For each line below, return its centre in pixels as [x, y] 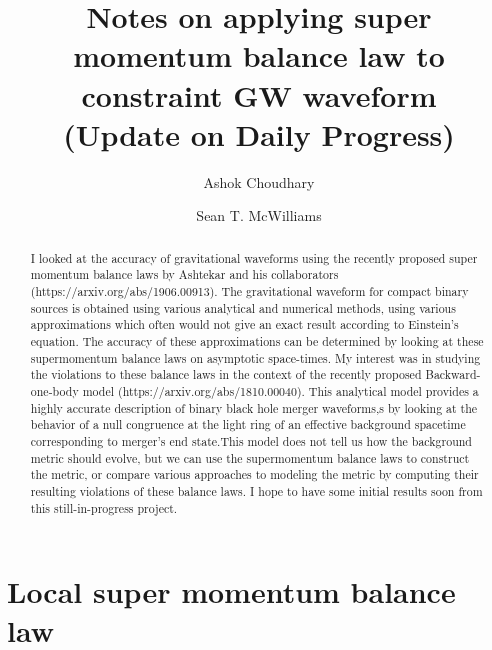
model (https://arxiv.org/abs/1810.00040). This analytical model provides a [280, 390]
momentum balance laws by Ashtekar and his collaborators [184, 274]
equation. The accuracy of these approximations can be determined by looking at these [257, 340]
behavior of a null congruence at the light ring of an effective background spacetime [248, 424]
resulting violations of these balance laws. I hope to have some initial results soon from [256, 490]
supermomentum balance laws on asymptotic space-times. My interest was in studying [255, 357]
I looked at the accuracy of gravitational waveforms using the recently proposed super [254, 257]
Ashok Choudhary [259, 181]
